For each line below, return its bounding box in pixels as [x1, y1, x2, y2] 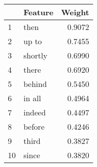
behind [24, 78, 47, 89]
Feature [24, 6, 53, 18]
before [24, 121, 45, 132]
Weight [61, 6, 89, 18]
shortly [24, 50, 48, 61]
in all [24, 92, 41, 104]
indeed [24, 107, 46, 118]
